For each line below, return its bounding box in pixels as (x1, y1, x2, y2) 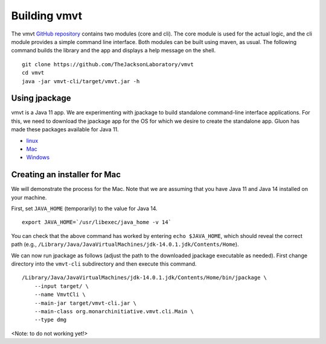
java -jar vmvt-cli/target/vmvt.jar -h (22, 78, 140, 84)
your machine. (11, 193, 47, 201)
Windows (26, 154, 50, 161)
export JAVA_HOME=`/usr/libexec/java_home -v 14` (22, 219, 172, 226)
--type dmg (34, 316, 67, 324)
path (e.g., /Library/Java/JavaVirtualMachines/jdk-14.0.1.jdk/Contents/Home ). (11, 241, 239, 248)
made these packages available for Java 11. (11, 126, 119, 133)
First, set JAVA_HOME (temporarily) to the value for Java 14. (11, 205, 158, 212)
